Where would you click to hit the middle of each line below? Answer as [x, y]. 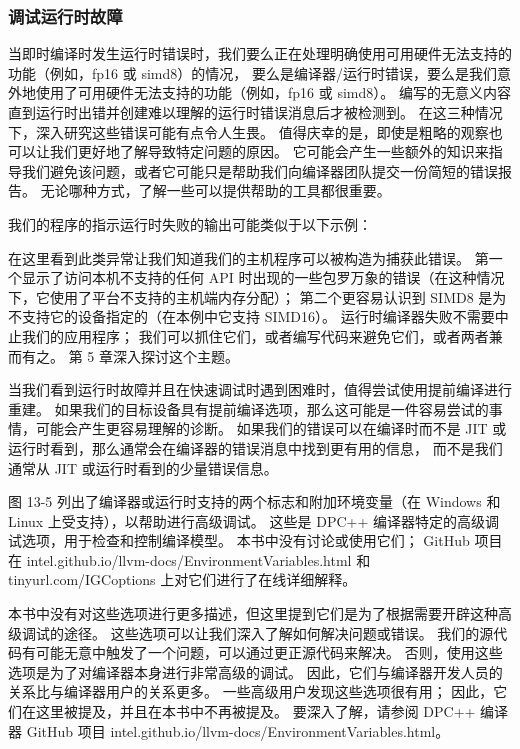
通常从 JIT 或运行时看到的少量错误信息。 [143, 467]
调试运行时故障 [65, 15]
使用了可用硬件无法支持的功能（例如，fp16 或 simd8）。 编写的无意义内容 [273, 92]
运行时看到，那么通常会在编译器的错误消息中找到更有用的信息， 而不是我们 [255, 447]
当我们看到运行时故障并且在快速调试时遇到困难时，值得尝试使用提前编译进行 [260, 389]
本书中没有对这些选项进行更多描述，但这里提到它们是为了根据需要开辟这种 [253, 613]
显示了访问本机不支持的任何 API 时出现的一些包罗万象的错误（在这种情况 [263, 277]
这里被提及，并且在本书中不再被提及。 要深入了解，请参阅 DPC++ [255, 711]
